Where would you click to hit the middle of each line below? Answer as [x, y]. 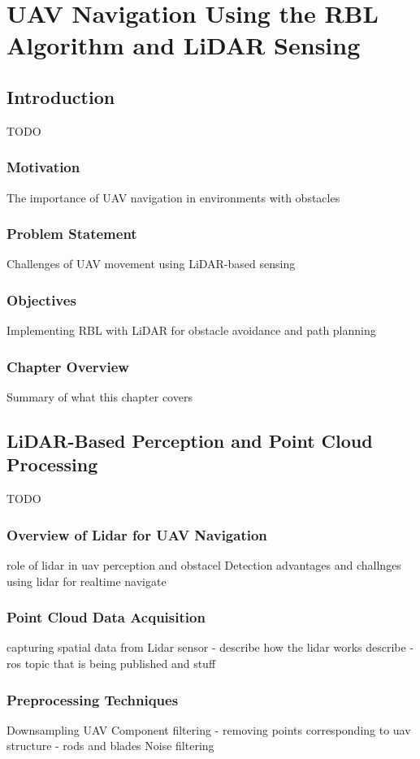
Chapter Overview [68, 366]
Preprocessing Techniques [93, 699]
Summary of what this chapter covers [100, 397]
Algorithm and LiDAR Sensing [184, 45]
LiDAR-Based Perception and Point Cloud [190, 440]
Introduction [61, 96]
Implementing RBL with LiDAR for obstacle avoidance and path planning [191, 330]
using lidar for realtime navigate [87, 581]
